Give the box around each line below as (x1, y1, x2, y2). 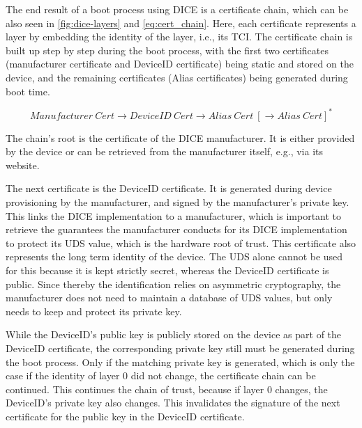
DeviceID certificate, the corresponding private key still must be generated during (6, 340, 355, 355)
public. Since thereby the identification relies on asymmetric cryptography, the (6, 276, 341, 291)
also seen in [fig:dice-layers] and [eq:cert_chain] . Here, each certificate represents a (6, 15, 356, 30)
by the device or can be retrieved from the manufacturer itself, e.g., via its (6, 144, 323, 159)
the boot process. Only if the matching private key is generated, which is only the (6, 354, 355, 369)
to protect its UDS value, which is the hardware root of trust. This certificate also (6, 235, 356, 250)
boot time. (6, 84, 50, 98)
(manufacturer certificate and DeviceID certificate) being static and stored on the (6, 56, 354, 71)
